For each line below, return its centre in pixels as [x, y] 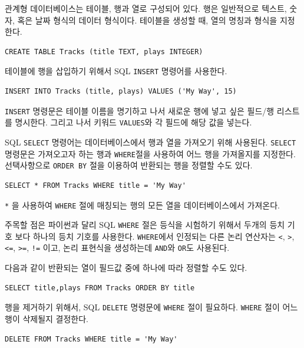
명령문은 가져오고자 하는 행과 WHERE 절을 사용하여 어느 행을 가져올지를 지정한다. [150, 153]
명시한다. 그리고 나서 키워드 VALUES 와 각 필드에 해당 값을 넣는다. [133, 122]
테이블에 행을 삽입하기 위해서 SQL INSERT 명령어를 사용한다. [116, 71]
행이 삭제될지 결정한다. [47, 318]
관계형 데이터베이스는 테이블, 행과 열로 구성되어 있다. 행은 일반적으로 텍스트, [146, 8]
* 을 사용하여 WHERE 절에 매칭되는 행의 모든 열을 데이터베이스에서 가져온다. [143, 205]
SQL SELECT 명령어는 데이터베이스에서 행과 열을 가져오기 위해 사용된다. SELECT [151, 142]
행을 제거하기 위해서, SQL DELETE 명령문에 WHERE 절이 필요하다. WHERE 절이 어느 [151, 307]
